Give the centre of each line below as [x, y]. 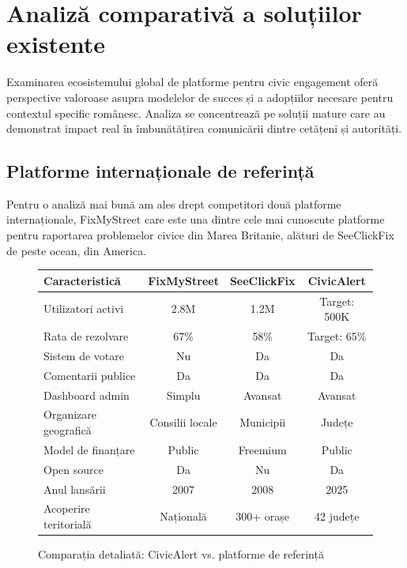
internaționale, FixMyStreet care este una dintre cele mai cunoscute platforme [196, 219]
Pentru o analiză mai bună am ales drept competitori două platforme [174, 203]
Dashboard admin [87, 395]
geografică [68, 430]
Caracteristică [82, 280]
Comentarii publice [90, 375]
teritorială [68, 523]
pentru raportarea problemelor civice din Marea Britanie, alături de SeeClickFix [200, 235]
